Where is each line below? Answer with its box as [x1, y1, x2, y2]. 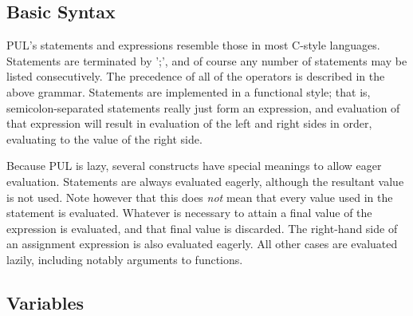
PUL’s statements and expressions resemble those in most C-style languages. [6, 37, 380, 53]
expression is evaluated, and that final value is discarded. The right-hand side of [6, 219, 398, 236]
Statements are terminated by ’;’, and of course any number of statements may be [6, 52, 407, 69]
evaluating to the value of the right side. [6, 130, 203, 147]
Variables [6, 290, 85, 314]
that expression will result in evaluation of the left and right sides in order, [6, 115, 372, 132]
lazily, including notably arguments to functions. [6, 251, 243, 267]
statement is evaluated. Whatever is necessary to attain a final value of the [6, 204, 372, 221]
